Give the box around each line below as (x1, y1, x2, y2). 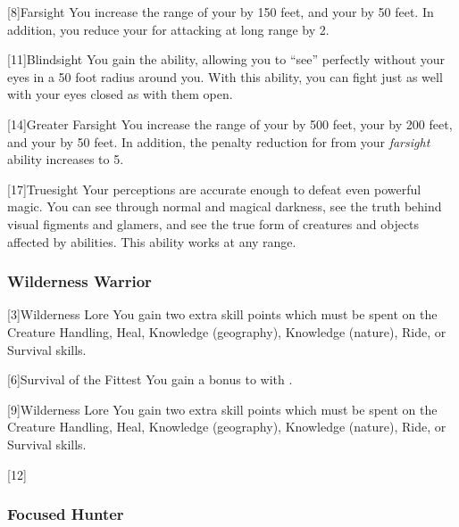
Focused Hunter (7, 503, 124, 525)
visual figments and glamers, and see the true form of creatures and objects (7, 214, 420, 233)
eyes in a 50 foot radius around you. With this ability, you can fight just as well (7, 67, 443, 86)
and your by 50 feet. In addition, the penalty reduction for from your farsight (7, 132, 430, 151)
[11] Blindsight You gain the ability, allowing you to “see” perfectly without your (7, 50, 446, 69)
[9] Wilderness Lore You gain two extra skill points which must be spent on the (7, 399, 438, 418)
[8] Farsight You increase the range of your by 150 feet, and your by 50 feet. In (7, 3, 434, 21)
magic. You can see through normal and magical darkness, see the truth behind (7, 197, 442, 216)
